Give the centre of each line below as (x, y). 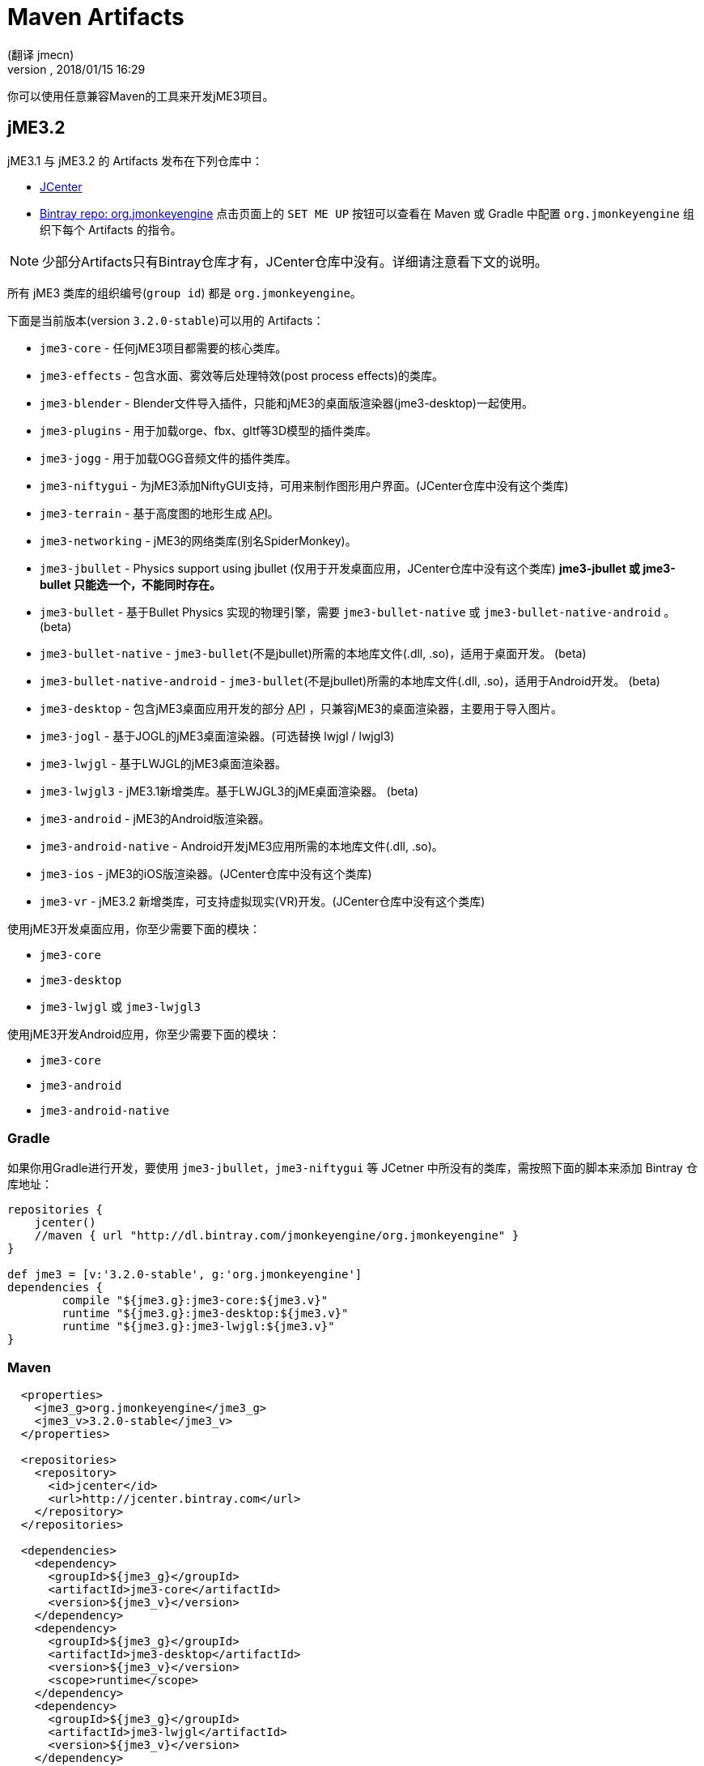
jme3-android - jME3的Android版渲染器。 (155, 818)
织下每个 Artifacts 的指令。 (111, 229)
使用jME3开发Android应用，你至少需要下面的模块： (144, 1034)
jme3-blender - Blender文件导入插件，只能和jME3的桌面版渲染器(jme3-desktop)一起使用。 (286, 403)
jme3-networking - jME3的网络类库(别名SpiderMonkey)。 (198, 540)
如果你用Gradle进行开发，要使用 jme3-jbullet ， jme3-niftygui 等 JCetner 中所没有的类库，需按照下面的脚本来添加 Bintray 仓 (352, 1168)
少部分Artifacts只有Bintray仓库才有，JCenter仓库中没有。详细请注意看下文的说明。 (295, 261)
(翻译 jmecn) (41, 54)
